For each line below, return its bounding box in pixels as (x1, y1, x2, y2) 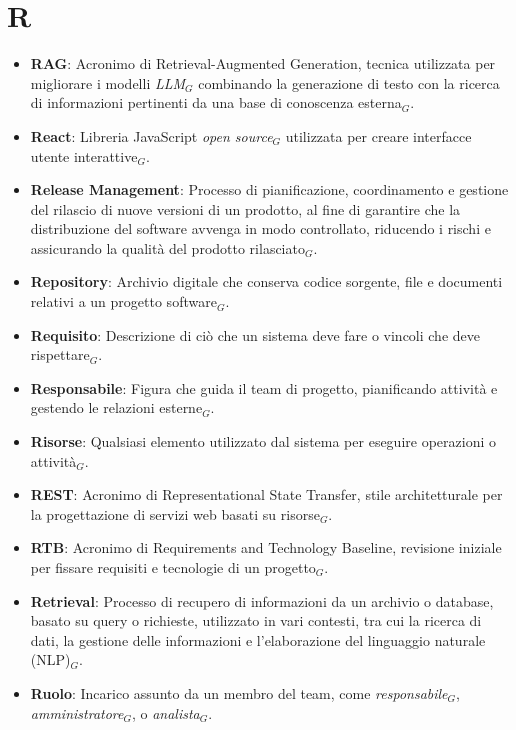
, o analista (131, 702, 200, 723)
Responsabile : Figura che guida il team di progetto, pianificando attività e (30, 377, 498, 398)
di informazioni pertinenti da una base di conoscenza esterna (30, 92, 402, 113)
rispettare (30, 344, 90, 365)
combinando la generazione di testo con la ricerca (198, 72, 500, 93)
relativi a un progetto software (30, 291, 217, 312)
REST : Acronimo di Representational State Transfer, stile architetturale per (30, 484, 503, 505)
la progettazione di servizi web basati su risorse (30, 503, 320, 524)
